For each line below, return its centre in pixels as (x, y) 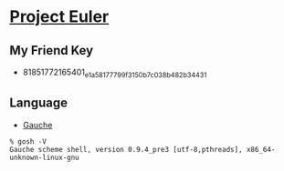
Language (39, 103)
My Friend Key (52, 50)
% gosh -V (28, 141)
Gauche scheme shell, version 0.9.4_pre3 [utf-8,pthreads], (126, 149)
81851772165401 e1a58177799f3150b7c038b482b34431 (115, 73)
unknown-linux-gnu (44, 157)
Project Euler (59, 17)
